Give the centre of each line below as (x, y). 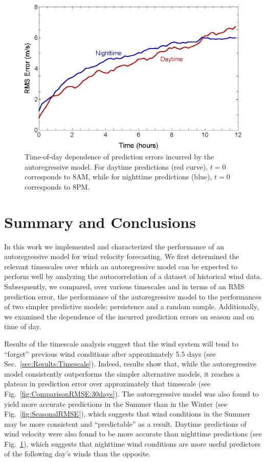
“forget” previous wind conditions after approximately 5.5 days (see (110, 353)
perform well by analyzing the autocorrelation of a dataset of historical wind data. (133, 276)
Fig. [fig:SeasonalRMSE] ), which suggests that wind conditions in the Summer (127, 414)
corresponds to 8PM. (57, 186)
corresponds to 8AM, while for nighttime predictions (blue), (118, 177)
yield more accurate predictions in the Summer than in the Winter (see (116, 403)
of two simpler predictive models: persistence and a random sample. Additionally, (131, 306)
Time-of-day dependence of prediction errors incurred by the (119, 157)
